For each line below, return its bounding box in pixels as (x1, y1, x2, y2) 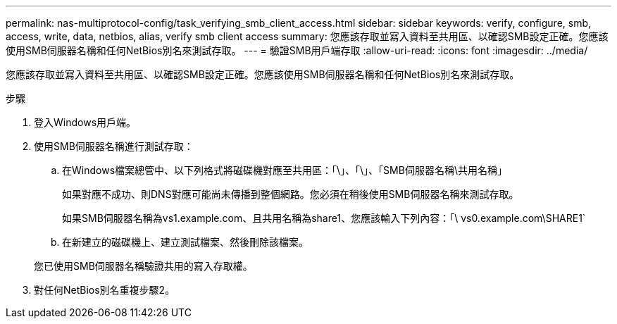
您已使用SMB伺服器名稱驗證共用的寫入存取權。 (34, 260, 253, 272)
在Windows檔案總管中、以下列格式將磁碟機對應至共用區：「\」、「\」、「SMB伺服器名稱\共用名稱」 (62, 164, 507, 176)
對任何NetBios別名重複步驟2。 (34, 284, 175, 296)
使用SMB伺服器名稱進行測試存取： (34, 140, 194, 152)
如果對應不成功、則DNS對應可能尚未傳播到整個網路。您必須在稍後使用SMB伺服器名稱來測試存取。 (62, 188, 519, 200)
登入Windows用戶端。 (34, 116, 137, 128)
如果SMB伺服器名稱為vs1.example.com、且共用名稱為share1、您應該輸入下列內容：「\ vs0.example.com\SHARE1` (62, 212, 586, 224)
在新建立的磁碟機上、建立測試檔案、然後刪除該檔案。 (62, 236, 308, 248)
